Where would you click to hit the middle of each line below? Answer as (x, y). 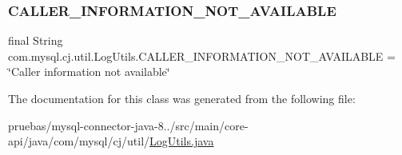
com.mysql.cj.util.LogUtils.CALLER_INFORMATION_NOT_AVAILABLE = (202, 56)
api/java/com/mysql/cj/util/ (79, 141)
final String (36, 40)
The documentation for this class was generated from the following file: (182, 98)
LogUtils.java (182, 141)
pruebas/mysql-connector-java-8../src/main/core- (128, 125)
